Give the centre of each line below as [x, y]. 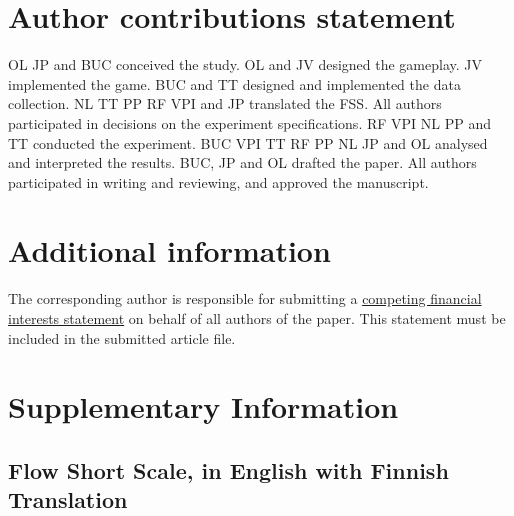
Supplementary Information [203, 406]
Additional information [169, 250]
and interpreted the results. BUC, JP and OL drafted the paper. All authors [242, 162]
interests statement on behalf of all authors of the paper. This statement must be [257, 318]
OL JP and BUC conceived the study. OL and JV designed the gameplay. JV [245, 64]
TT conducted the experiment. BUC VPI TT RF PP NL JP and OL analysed [248, 142]
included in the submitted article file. [122, 337]
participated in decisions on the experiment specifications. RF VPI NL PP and [250, 122]
